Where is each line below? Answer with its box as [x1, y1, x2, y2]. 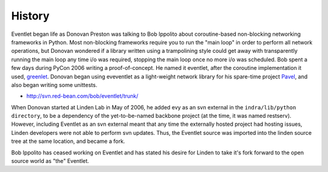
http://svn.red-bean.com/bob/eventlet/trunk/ [26, 92, 139, 100]
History [11, 9, 50, 22]
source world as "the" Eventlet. [11, 157, 89, 165]
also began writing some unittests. [11, 81, 97, 88]
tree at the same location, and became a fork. [11, 137, 126, 145]
